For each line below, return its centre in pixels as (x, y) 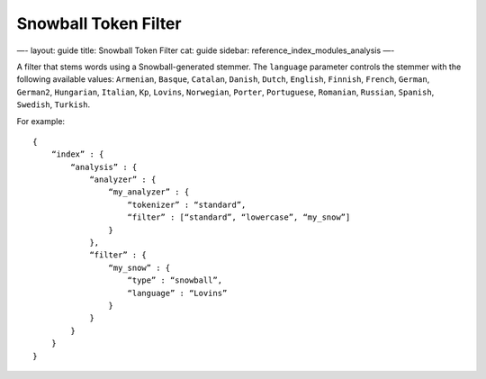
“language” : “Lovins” (177, 293)
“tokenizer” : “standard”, (187, 204)
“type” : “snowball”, (175, 280)
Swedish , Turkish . (54, 104)
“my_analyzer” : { (149, 192)
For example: (41, 121)
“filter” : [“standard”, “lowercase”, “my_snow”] (239, 217)
